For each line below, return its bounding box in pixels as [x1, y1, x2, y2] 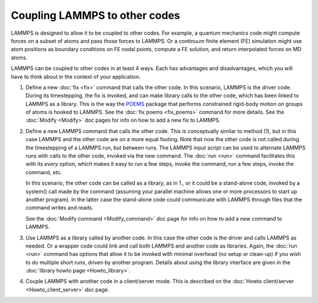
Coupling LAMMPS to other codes [11, 9, 180, 22]
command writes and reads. [25, 204, 94, 211]
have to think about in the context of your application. [11, 73, 141, 80]
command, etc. [25, 168, 62, 176]
